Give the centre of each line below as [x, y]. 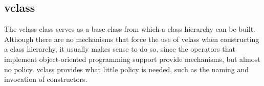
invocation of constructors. [46, 79]
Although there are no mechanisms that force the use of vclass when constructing [132, 39]
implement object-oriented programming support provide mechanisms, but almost [132, 59]
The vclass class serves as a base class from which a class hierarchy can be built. [130, 29]
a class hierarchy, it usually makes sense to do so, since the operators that [120, 49]
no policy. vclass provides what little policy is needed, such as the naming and [127, 69]
